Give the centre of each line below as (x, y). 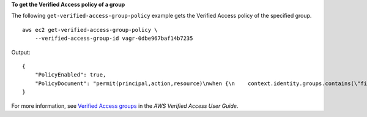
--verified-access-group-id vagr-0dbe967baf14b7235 (114, 39)
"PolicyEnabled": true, (70, 75)
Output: (21, 52)
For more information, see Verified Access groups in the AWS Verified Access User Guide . (125, 106)
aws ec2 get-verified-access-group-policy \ (90, 30)
